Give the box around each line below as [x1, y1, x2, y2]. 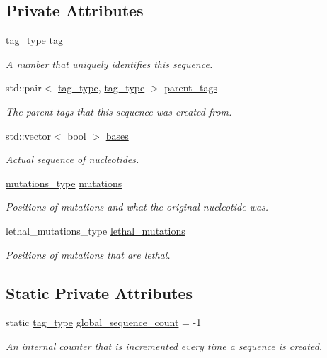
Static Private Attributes [6, 281, 193, 303]
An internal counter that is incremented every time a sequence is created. [6, 338, 323, 353]
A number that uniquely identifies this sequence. [6, 56, 213, 71]
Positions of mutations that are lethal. [6, 247, 171, 262]
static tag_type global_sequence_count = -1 [6, 315, 202, 330]
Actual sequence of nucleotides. [6, 152, 139, 167]
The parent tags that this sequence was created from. [6, 104, 232, 118]
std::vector [6, 128, 51, 142]
